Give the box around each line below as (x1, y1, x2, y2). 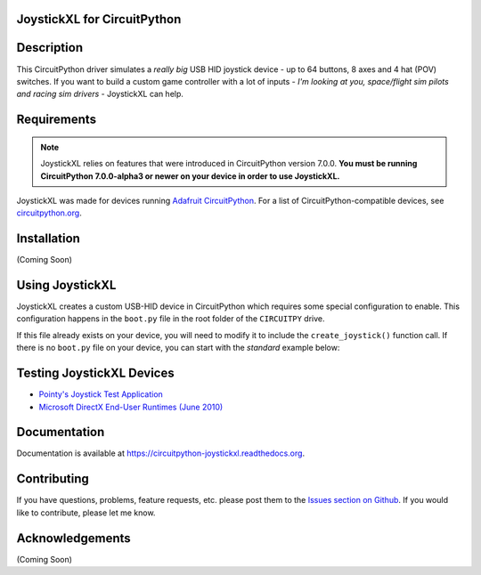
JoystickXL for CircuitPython (16, 12, 182, 27)
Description (16, 40, 84, 55)
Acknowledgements (16, 530, 131, 546)
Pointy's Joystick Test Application (38, 389, 164, 400)
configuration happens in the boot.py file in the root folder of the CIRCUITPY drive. (16, 313, 325, 324)
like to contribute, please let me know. (16, 507, 156, 518)
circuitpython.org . (16, 207, 82, 218)
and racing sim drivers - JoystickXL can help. (16, 89, 184, 100)
